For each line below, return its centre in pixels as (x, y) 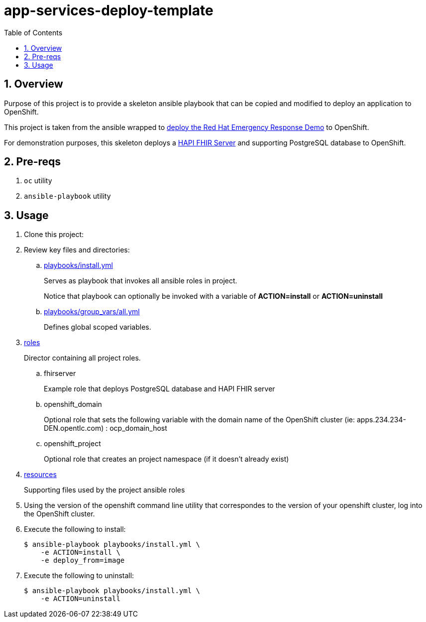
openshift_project (72, 444)
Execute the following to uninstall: (79, 576)
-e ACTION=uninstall (80, 599)
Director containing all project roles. (82, 358)
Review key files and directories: (77, 250)
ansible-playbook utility (67, 196)
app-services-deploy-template (109, 10)
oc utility (38, 181)
